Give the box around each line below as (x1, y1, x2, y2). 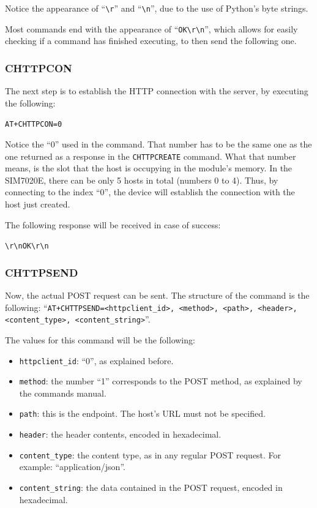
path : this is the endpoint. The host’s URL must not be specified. (19, 407, 266, 420)
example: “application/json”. (19, 460, 125, 473)
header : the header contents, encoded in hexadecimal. (19, 428, 222, 441)
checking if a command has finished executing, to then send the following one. (5, 34, 297, 47)
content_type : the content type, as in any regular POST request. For (19, 448, 282, 461)
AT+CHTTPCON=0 (5, 120, 62, 129)
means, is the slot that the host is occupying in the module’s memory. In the (5, 162, 293, 174)
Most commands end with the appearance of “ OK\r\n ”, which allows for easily (5, 22, 298, 35)
